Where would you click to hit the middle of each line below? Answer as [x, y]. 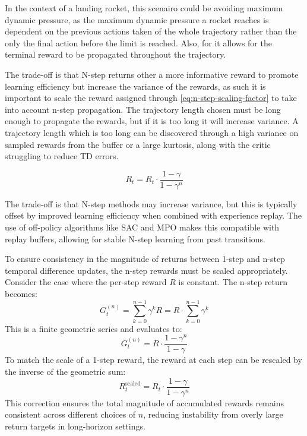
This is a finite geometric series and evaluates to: [94, 328]
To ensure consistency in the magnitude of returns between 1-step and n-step [145, 259]
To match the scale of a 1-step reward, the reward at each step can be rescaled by [153, 360]
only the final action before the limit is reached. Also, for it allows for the [138, 42]
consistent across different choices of [70, 414]
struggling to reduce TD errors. [62, 156]
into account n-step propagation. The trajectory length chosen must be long [143, 109]
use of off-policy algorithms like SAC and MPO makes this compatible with [142, 227]
